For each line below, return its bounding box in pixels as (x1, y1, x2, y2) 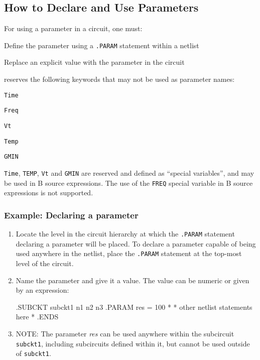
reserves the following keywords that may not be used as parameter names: (4, 74, 235, 84)
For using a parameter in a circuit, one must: (4, 23, 143, 34)
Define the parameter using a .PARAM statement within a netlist (4, 40, 199, 50)
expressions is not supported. (4, 187, 93, 198)
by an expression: (16, 285, 69, 295)
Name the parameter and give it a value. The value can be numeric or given (16, 275, 249, 285)
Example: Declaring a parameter (4, 208, 139, 221)
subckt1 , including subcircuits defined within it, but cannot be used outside (16, 338, 250, 348)
